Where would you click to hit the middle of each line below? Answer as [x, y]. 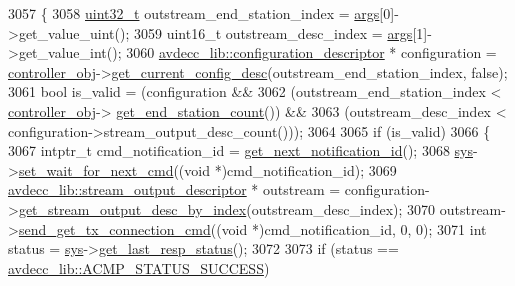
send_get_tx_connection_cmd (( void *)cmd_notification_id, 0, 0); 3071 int [252, 228]
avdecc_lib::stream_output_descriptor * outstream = [174, 189]
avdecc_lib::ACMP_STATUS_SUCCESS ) [139, 267]
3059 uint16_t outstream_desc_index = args [273, 32]
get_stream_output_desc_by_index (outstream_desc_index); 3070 [227, 208]
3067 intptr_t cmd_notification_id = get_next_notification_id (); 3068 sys [240, 150]
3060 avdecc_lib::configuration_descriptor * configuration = [311, 52]
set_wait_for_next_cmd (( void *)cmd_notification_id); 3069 [207, 169]
